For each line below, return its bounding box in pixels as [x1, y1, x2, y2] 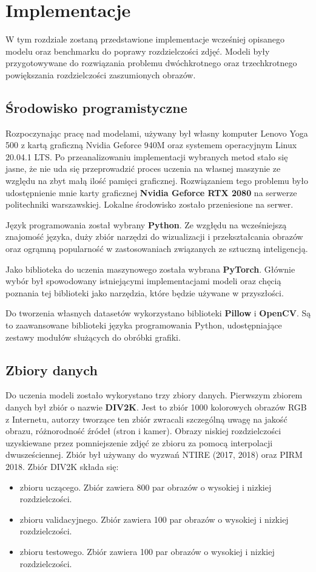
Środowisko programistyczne [5, 98, 187, 117]
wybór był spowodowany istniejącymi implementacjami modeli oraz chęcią [5, 274, 281, 287]
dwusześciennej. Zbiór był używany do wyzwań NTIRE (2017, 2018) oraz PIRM [5, 448, 303, 461]
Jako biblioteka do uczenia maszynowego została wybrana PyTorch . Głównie [5, 262, 295, 275]
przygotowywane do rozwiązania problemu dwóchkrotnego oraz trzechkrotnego [5, 56, 297, 69]
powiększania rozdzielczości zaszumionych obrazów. [5, 68, 196, 81]
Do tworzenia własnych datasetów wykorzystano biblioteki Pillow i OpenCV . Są [5, 307, 311, 319]
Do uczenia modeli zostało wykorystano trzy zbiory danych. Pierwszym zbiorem [5, 389, 303, 401]
